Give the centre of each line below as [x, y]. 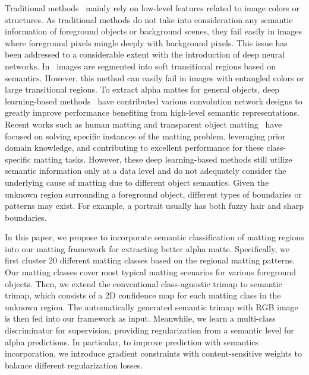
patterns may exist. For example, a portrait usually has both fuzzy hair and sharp [154, 206]
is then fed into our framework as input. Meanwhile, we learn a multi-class [140, 318]
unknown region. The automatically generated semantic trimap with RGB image [152, 306]
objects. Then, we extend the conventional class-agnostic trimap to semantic [144, 283]
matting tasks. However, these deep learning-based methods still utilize [163, 159]
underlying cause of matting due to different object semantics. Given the [137, 182]
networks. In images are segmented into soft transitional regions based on [141, 66]
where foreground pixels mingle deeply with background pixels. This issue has [146, 42]
